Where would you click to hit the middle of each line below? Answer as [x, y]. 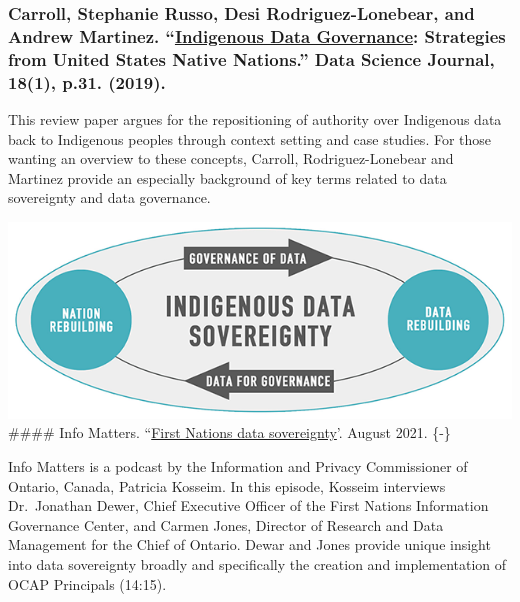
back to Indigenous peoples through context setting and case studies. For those [250, 138]
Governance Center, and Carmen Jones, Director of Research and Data [226, 524]
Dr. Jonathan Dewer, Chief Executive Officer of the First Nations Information [248, 505]
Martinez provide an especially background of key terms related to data [227, 177]
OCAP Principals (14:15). [87, 583]
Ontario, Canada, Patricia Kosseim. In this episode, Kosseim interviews [227, 485]
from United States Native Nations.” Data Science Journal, [251, 58]
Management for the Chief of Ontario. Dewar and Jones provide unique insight [249, 544]
